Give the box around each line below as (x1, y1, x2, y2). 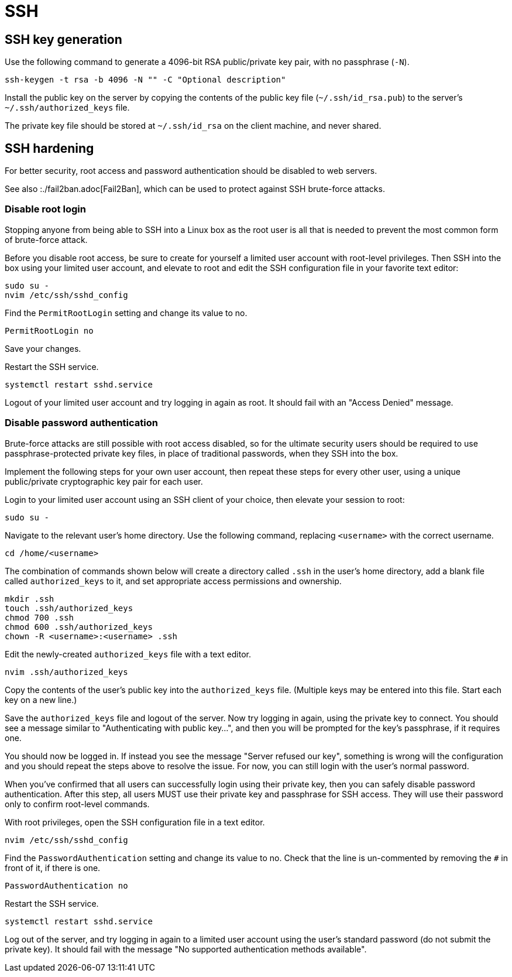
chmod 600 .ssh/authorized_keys (5, 622, 153, 632)
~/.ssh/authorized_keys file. (5, 102, 130, 113)
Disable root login (5, 203, 86, 215)
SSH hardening (5, 140, 94, 156)
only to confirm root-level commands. (5, 798, 150, 809)
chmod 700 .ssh (5, 612, 74, 622)
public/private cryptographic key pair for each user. (5, 476, 203, 486)
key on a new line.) (5, 694, 77, 705)
